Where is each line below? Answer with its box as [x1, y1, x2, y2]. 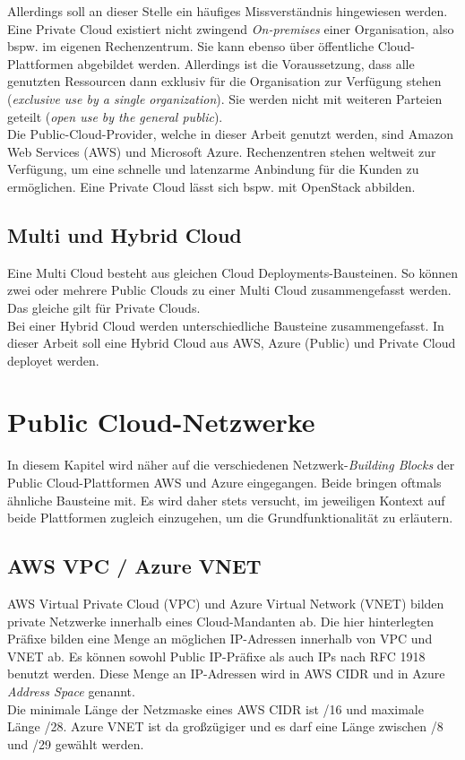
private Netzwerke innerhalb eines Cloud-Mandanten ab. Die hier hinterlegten [7, 611, 435, 630]
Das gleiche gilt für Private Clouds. [7, 298, 201, 316]
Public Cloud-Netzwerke [7, 403, 315, 440]
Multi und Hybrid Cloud [7, 220, 242, 248]
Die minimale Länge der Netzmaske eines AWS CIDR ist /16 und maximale [7, 699, 424, 718]
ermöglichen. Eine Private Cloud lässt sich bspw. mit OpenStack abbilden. [7, 177, 416, 195]
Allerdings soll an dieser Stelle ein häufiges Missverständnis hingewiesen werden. [7, 2, 448, 20]
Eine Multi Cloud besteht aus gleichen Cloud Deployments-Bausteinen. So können [7, 263, 458, 281]
